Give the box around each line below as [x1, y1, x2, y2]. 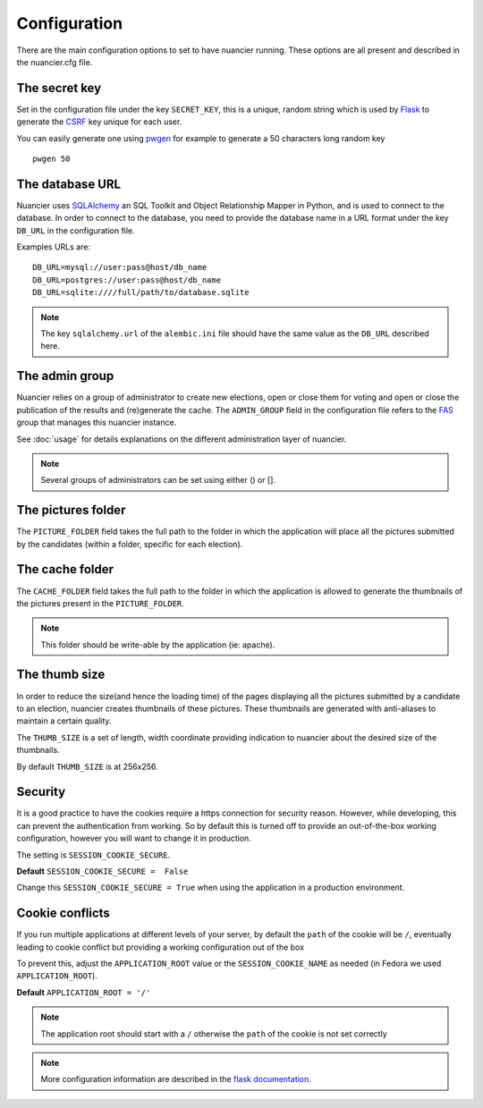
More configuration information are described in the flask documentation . [40, 1074, 312, 1085]
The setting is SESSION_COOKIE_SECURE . [16, 850, 171, 860]
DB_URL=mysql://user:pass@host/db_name [32, 262, 208, 273]
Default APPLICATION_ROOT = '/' [16, 986, 151, 997]
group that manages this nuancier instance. [16, 417, 177, 428]
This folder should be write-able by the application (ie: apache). [40, 639, 275, 650]
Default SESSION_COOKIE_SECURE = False [16, 866, 189, 876]
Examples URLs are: [16, 241, 91, 252]
